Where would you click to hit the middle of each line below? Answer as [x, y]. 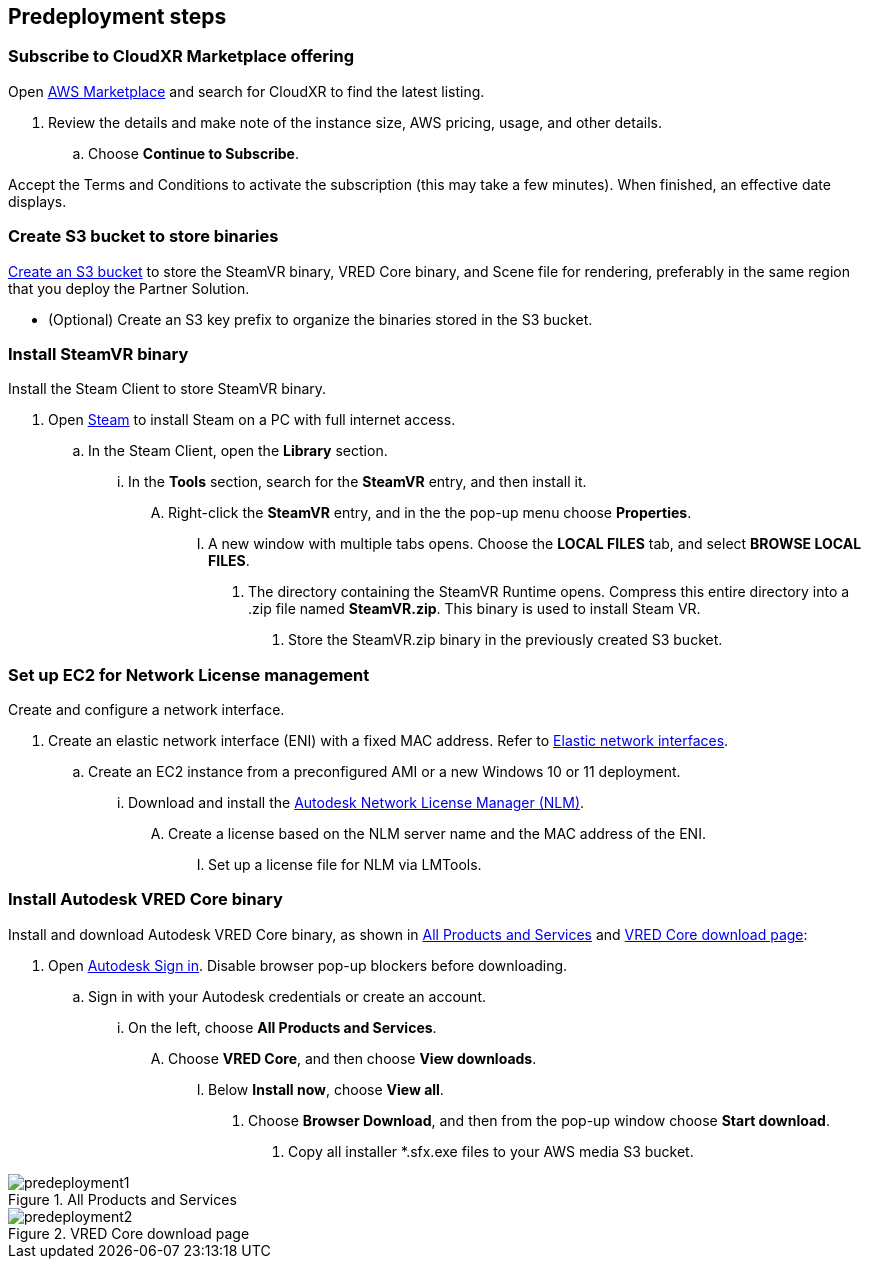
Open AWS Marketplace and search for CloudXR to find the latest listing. [246, 91]
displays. [37, 201]
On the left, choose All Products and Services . [282, 1027]
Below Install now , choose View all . [326, 1089]
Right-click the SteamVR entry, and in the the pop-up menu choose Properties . [430, 513]
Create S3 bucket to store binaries [143, 236]
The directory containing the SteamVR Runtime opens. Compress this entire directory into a [549, 592]
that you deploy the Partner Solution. [129, 288]
